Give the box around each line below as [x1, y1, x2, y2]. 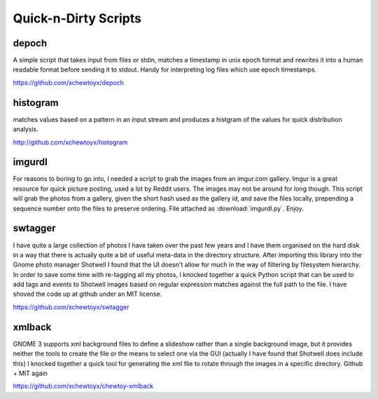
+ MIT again [13, 369, 48, 377]
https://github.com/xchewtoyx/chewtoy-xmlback [13, 382, 154, 391]
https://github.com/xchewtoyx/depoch [13, 78, 125, 87]
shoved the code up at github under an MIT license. [13, 290, 162, 298]
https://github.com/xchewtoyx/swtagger [13, 302, 129, 311]
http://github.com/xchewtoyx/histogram [13, 137, 128, 147]
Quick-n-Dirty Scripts [13, 11, 141, 26]
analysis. [13, 125, 38, 133]
